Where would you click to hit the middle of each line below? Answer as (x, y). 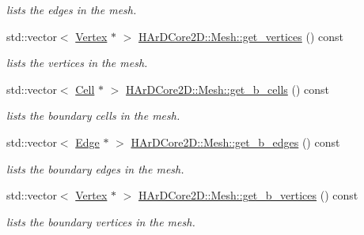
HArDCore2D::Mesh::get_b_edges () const (235, 142)
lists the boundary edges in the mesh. (95, 168)
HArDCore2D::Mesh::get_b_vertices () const (248, 195)
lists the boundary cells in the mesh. (93, 116)
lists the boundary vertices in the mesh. (101, 221)
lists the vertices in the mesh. (77, 63)
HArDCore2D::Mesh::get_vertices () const (241, 36)
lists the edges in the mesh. (72, 9)
